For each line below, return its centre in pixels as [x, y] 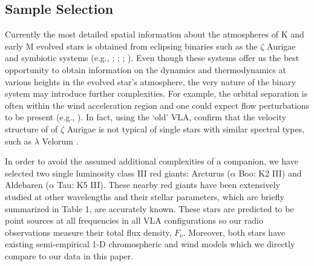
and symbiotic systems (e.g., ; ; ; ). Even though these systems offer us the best [152, 58]
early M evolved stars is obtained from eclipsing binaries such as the [131, 46]
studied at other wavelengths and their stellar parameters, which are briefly [145, 196]
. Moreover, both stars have [234, 232]
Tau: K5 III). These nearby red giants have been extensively [168, 185]
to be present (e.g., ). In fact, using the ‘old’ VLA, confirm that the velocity [146, 117]
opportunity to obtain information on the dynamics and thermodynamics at [146, 69]
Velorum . [60, 141]
